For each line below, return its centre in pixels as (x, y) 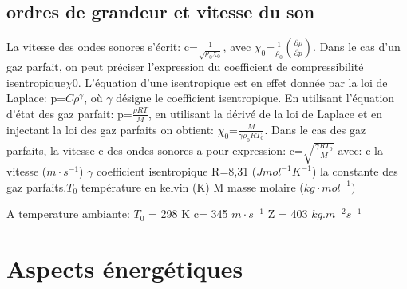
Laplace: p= (36, 98)
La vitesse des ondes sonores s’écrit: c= (102, 47)
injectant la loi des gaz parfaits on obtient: (110, 129)
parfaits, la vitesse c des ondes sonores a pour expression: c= (155, 150)
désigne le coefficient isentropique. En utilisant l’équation (255, 98)
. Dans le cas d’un (357, 47)
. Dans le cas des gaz (315, 129)
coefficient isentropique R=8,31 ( (177, 171)
